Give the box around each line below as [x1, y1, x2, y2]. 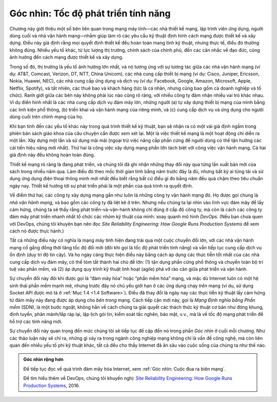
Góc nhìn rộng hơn [23, 356, 64, 363]
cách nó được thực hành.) [9, 228, 64, 234]
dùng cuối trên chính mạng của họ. [9, 114, 84, 120]
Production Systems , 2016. [23, 382, 80, 389]
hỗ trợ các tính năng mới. [9, 318, 63, 325]
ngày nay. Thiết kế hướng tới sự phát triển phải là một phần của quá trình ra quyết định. [9, 182, 193, 189]
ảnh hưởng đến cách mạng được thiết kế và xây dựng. [9, 54, 124, 60]
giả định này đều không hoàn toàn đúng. [9, 152, 95, 158]
